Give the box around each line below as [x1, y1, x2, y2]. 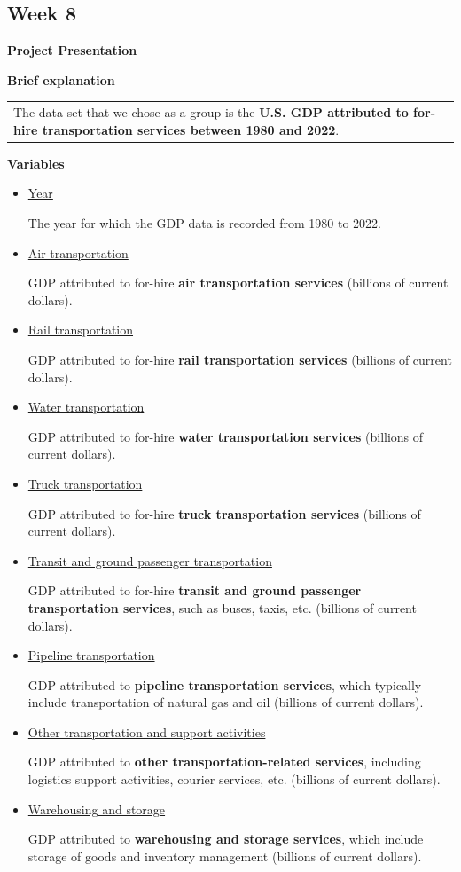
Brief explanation [7, 70, 115, 89]
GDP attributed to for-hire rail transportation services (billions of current [27, 350, 452, 368]
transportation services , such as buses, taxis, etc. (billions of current [27, 598, 417, 617]
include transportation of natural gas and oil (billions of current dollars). [27, 693, 424, 711]
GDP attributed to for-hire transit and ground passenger [27, 581, 362, 600]
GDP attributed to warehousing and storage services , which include [27, 829, 424, 848]
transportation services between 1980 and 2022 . [42, 120, 340, 138]
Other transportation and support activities [27, 722, 266, 741]
